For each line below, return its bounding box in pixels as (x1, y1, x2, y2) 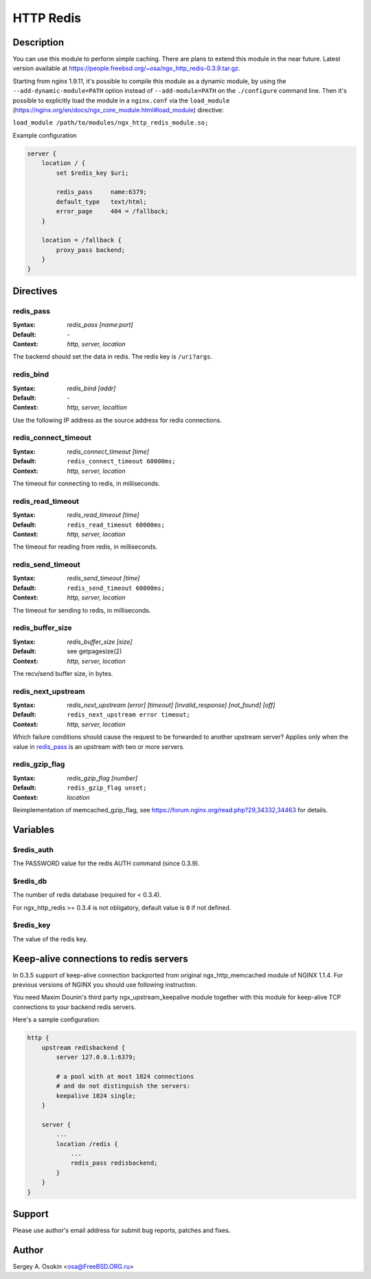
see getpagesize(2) (67, 647, 122, 655)
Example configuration (12, 131, 77, 139)
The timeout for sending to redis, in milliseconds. (12, 606, 151, 614)
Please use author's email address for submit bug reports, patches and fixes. (12, 1226, 231, 1234)
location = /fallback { (41, 236, 122, 244)
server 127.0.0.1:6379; (56, 1053, 137, 1061)
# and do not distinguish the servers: (56, 1082, 190, 1090)
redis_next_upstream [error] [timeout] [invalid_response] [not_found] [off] (67, 701, 276, 709)
